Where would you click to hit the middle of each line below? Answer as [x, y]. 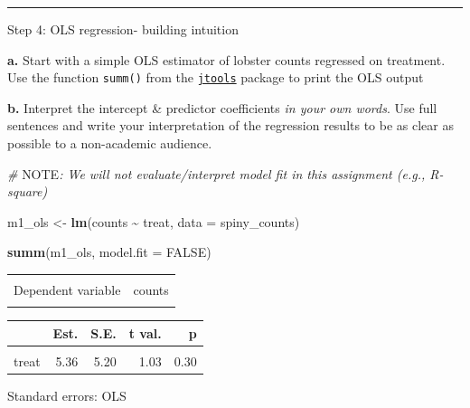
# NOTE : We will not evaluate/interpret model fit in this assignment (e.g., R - [226, 173]
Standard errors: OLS [67, 396]
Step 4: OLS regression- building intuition [123, 29]
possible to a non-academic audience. [110, 143]
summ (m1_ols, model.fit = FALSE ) [109, 252]
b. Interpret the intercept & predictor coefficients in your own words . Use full [222, 107]
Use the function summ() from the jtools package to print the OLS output [216, 77]
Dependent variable [67, 289]
